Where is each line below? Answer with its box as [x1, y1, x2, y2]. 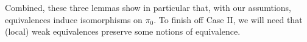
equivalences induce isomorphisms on [5, 13, 143, 26]
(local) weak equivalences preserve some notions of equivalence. [5, 25, 241, 38]
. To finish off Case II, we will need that [153, 13, 303, 26]
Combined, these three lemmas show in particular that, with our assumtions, [5, 1, 291, 13]
